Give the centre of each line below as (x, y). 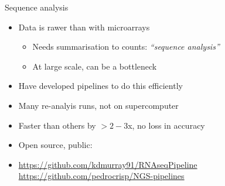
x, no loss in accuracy (166, 125)
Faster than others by (57, 125)
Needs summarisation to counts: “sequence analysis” (126, 46)
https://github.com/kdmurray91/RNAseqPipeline (108, 164)
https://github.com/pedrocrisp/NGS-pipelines (101, 176)
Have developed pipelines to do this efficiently (100, 86)
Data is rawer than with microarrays (84, 27)
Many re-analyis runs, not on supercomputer (98, 105)
